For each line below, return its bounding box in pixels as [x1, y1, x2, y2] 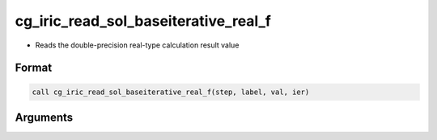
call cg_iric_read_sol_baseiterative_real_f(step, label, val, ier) [32, 87, 310, 97]
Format [15, 61, 53, 75]
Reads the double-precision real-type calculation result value [35, 40, 240, 50]
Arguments [15, 110, 74, 124]
